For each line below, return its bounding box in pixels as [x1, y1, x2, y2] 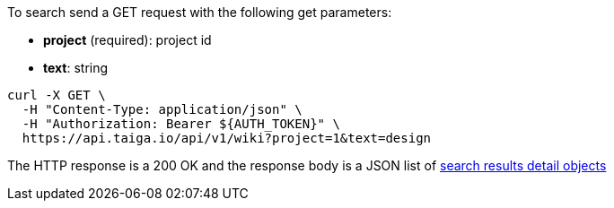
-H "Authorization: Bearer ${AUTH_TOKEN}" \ [22, 117, 340, 131]
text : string [43, 60, 109, 75]
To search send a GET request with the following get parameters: [7, 4, 392, 20]
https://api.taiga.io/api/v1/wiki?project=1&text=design [22, 131, 432, 145]
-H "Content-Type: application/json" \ [22, 102, 303, 117]
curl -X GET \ [7, 88, 106, 102]
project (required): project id [43, 32, 212, 48]
